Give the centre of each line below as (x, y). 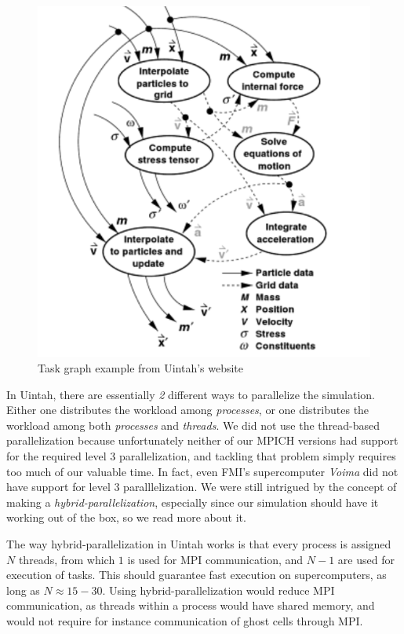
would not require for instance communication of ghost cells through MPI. (185, 620)
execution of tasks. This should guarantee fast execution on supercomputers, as (197, 575)
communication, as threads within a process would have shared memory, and (191, 605)
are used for (366, 559)
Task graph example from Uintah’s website (141, 367)
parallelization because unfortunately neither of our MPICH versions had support (202, 440)
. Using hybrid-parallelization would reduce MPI (218, 590)
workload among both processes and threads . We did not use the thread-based (193, 425)
